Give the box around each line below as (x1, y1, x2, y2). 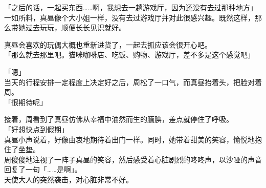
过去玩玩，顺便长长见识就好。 (25, 22, 126, 33)
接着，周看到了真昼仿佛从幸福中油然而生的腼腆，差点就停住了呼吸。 (4, 114, 233, 124)
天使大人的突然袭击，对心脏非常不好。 (4, 174, 133, 184)
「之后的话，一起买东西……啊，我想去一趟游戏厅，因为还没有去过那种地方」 (4, 2, 257, 12)
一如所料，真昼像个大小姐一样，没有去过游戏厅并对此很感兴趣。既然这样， (4, 12, 255, 23)
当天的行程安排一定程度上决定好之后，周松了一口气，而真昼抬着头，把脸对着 (4, 76, 262, 87)
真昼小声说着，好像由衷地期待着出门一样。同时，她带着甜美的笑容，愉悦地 (4, 134, 255, 144)
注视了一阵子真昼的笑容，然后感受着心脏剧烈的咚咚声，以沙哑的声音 (32, 154, 262, 164)
